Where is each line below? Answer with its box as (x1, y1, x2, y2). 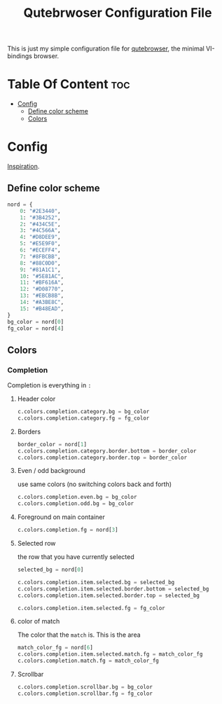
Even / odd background (17, 467, 85, 475)
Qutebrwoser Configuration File (23, 5, 212, 21)
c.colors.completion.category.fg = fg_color (17, 415, 150, 422)
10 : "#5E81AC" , (20, 272, 64, 279)
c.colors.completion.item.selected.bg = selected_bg (17, 579, 175, 586)
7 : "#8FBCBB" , (20, 253, 61, 260)
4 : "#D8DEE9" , (20, 233, 61, 241)
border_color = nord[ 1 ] (17, 441, 88, 448)
